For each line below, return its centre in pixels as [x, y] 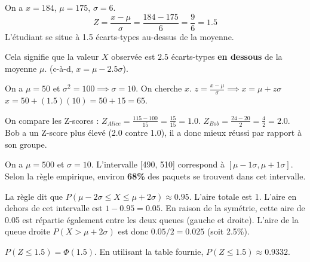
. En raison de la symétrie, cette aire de [233, 208]
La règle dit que [34, 196]
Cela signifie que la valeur [52, 57]
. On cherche [159, 88]
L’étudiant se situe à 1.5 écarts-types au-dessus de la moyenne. [119, 36]
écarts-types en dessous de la [227, 57]
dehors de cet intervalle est [54, 208]
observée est [133, 57]
